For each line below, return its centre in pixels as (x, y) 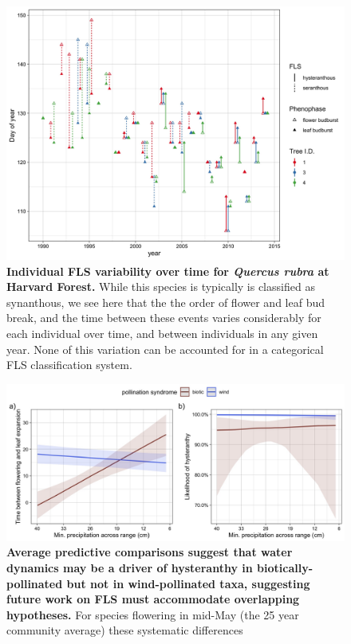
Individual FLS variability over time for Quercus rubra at (168, 271)
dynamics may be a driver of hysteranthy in (130, 568)
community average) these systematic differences (125, 630)
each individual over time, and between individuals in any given (162, 333)
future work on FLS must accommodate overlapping (153, 599)
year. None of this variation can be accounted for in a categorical (165, 349)
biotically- (285, 568)
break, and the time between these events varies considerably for (164, 318)
